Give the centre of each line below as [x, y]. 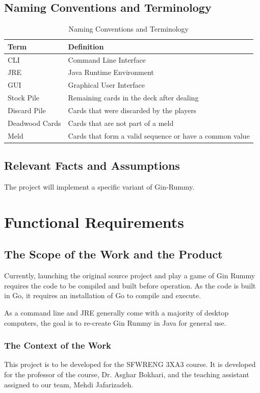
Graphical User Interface [106, 85]
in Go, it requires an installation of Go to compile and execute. [102, 295]
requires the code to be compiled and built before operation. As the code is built [130, 285]
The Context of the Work [58, 345]
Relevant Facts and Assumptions [92, 165]
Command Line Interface [107, 59]
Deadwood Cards [34, 123]
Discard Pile [27, 110]
